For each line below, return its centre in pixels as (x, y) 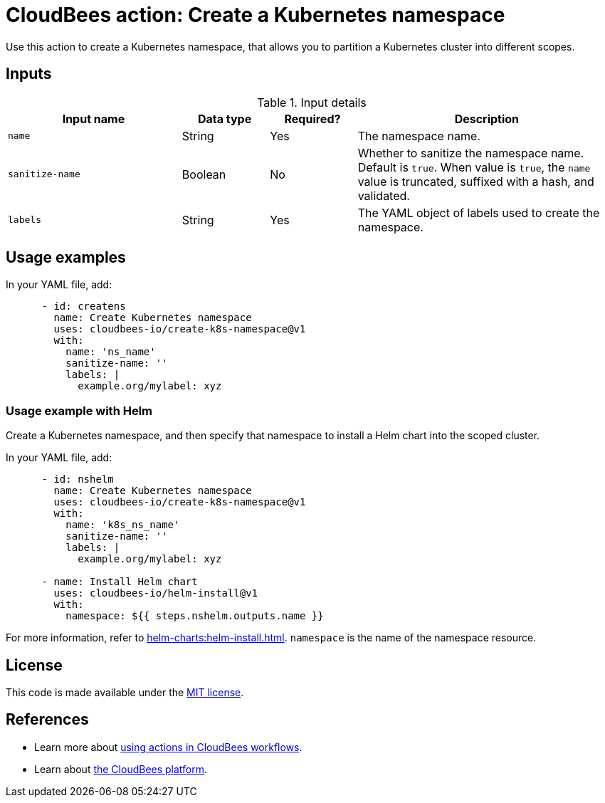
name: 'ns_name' (111, 352)
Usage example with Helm (79, 410)
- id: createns (84, 306)
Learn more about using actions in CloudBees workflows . (168, 747)
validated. (384, 195)
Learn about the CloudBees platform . (121, 769)
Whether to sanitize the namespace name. (471, 153)
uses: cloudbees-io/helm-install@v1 (156, 593)
